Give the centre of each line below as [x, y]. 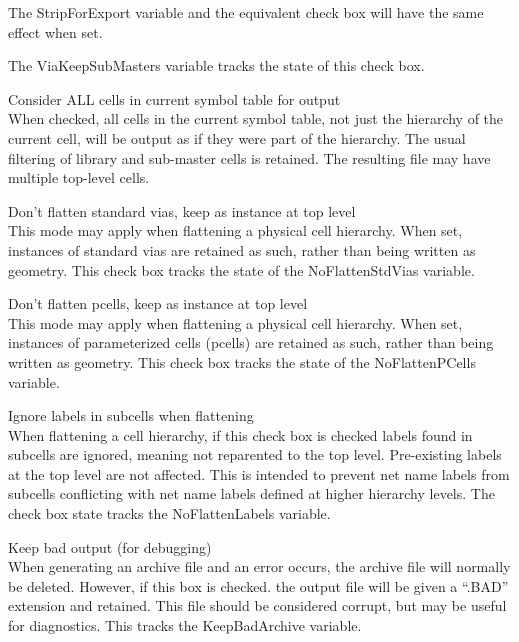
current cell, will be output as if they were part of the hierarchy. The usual [237, 137]
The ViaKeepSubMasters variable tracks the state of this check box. [216, 65]
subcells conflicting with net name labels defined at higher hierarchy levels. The [251, 493]
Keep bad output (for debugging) [110, 546]
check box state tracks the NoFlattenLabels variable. [169, 513]
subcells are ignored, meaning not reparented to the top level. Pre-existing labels [255, 454]
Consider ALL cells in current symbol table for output [174, 98]
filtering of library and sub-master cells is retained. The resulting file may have [249, 157]
